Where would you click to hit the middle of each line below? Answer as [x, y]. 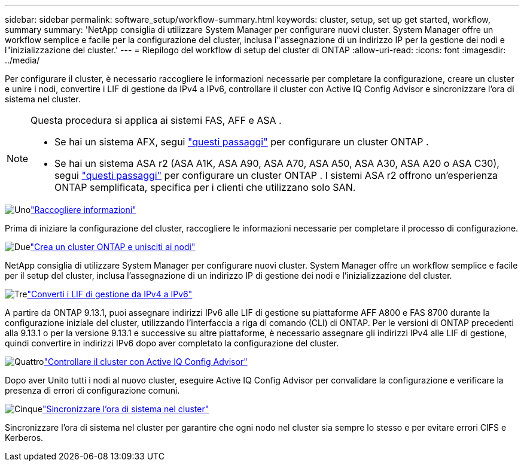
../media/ [22, 60]
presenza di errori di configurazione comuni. [92, 390]
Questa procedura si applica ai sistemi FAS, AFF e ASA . [156, 120]
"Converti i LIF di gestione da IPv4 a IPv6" [110, 294]
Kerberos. [24, 438]
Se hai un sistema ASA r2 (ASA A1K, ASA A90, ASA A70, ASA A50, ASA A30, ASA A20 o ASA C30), [277, 163]
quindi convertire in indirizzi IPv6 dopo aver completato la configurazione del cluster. [172, 343]
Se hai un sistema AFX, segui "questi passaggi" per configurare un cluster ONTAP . [242, 142]
